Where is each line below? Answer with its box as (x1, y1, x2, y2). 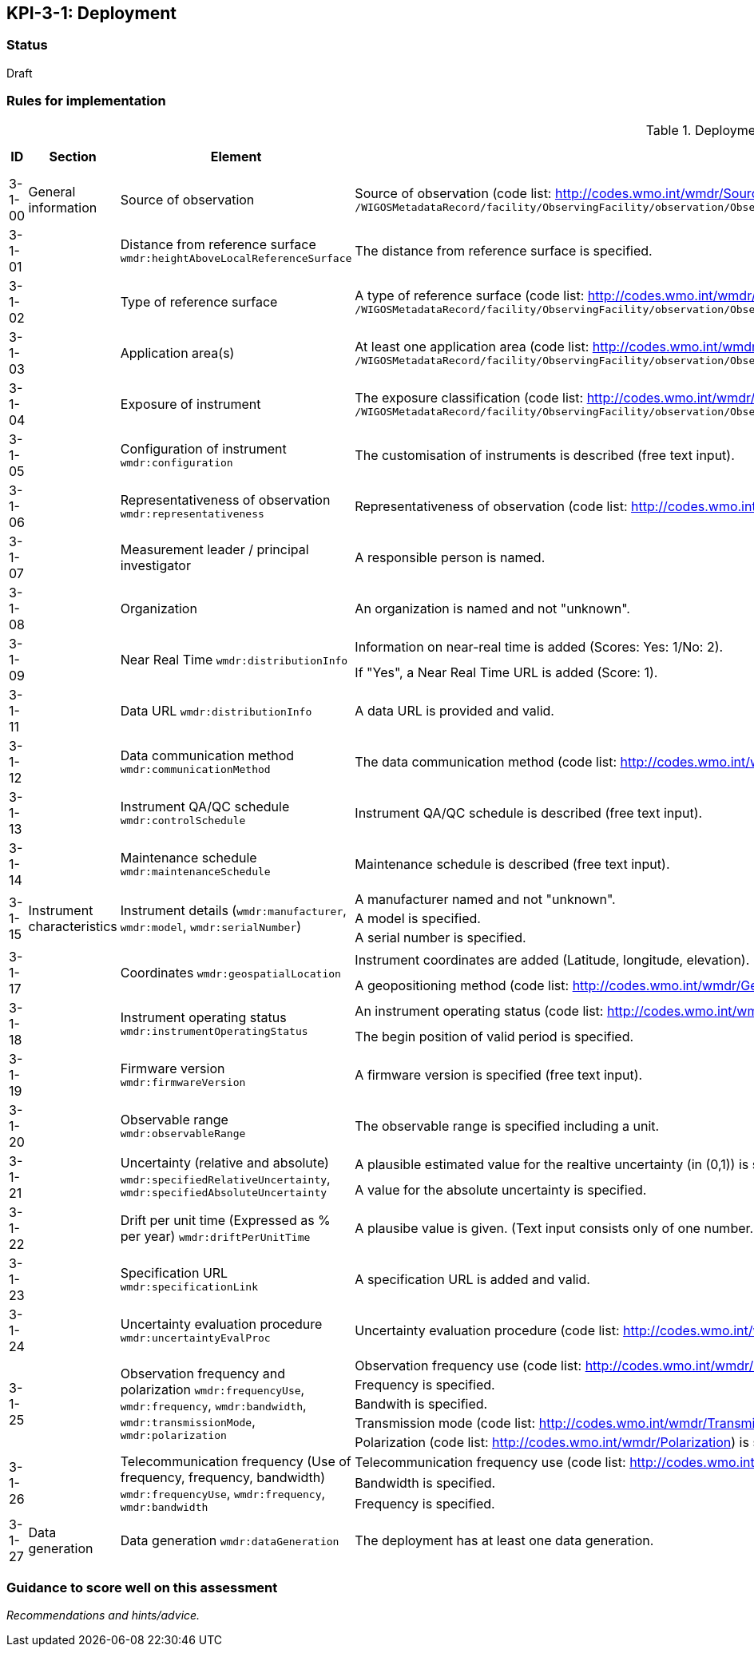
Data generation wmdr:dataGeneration (120, 1532, 339, 1548)
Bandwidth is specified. (355, 1475, 496, 1492)
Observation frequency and (120, 1366, 285, 1382)
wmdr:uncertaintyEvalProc (120, 1332, 271, 1345)
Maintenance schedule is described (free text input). (355, 855, 670, 872)
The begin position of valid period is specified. (355, 1028, 634, 1045)
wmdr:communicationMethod (120, 763, 271, 776)
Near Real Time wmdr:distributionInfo (120, 651, 348, 668)
